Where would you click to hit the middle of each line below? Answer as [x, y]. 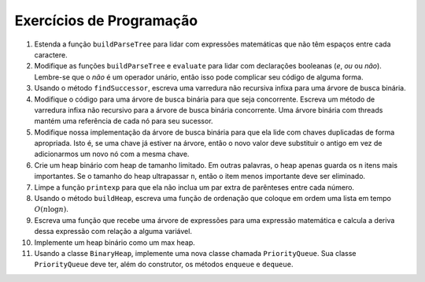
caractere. [51, 54]
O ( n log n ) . [51, 210]
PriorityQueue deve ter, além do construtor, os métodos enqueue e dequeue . [164, 265]
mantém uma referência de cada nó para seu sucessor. [124, 121]
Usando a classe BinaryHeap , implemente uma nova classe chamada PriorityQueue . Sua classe [195, 253]
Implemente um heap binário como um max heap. [115, 242]
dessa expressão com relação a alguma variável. [113, 232]
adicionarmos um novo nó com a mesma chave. [112, 154]
